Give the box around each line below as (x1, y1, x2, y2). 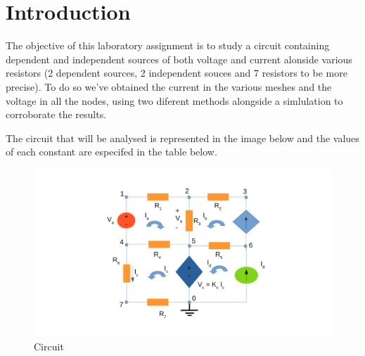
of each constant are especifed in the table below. (6, 144, 217, 159)
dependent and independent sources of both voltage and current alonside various (6, 51, 352, 66)
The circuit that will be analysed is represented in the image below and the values (6, 130, 359, 145)
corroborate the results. (6, 107, 107, 122)
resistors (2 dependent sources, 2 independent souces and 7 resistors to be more (6, 65, 347, 80)
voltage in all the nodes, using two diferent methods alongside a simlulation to (6, 93, 343, 108)
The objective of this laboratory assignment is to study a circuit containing (6, 38, 330, 53)
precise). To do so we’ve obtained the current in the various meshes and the (6, 79, 332, 94)
